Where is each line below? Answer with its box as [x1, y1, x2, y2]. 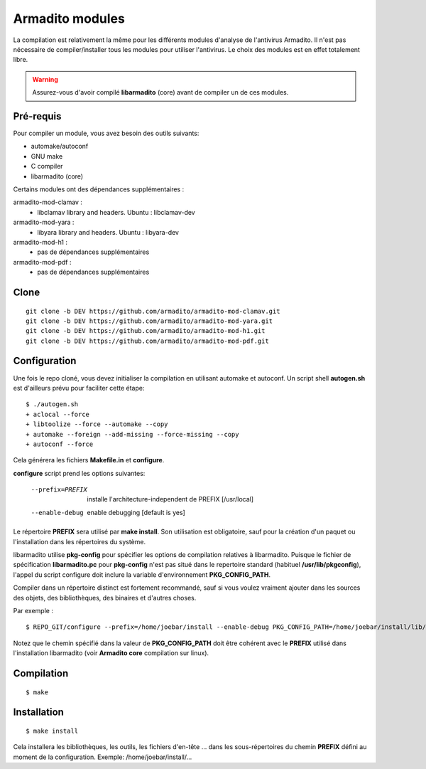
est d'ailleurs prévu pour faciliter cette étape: [13, 383, 145, 392]
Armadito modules [13, 11, 126, 26]
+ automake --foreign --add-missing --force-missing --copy [26, 430, 239, 438]
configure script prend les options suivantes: [13, 469, 146, 477]
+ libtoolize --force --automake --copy [26, 420, 168, 428]
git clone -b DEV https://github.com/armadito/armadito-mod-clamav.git [26, 307, 280, 315]
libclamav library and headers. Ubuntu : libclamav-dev [37, 208, 195, 216]
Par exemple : [13, 607, 53, 615]
